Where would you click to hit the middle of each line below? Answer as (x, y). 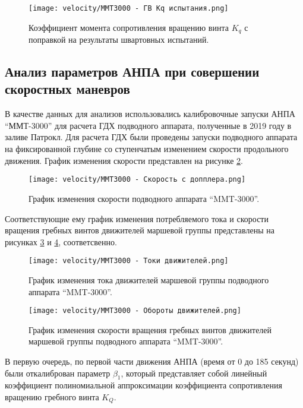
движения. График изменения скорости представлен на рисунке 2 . (124, 160)
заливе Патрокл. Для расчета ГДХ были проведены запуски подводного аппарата (151, 137)
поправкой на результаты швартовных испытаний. (119, 39)
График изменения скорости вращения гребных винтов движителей (150, 329)
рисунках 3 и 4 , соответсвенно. (61, 241)
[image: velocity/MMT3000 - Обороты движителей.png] (135, 311)
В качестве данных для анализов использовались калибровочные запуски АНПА (150, 114)
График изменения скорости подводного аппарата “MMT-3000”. (144, 198)
